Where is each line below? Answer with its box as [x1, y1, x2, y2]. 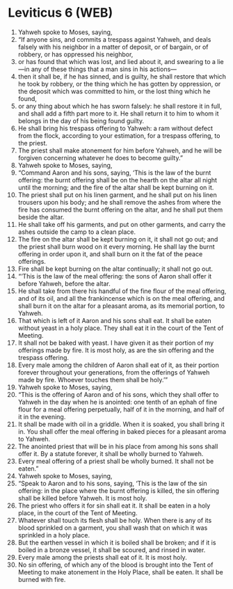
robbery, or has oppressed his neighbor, [17, 50, 134, 58]
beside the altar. [17, 212, 65, 221]
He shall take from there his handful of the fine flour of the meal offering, [17, 287, 227, 295]
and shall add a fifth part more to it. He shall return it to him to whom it [17, 109, 219, 118]
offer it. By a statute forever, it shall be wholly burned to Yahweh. [17, 449, 204, 457]
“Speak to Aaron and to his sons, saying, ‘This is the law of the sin [17, 479, 207, 487]
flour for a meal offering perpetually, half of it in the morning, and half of [17, 405, 225, 414]
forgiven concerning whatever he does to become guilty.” [17, 153, 184, 162]
